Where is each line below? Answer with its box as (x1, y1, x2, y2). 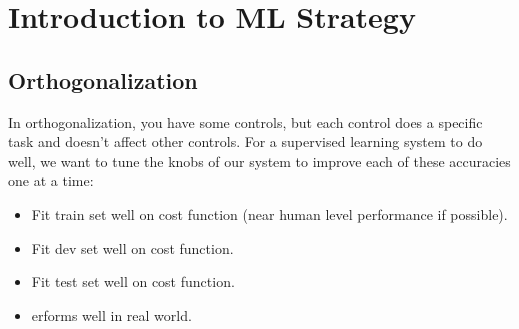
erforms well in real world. (31, 304, 192, 325)
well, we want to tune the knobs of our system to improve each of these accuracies (8, 150, 511, 171)
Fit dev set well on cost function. (31, 237, 234, 258)
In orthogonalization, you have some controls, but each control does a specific (8, 111, 483, 132)
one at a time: (8, 170, 94, 191)
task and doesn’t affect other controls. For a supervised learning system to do (8, 131, 483, 152)
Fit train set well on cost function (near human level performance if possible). (31, 203, 508, 224)
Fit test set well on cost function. (31, 271, 235, 292)
